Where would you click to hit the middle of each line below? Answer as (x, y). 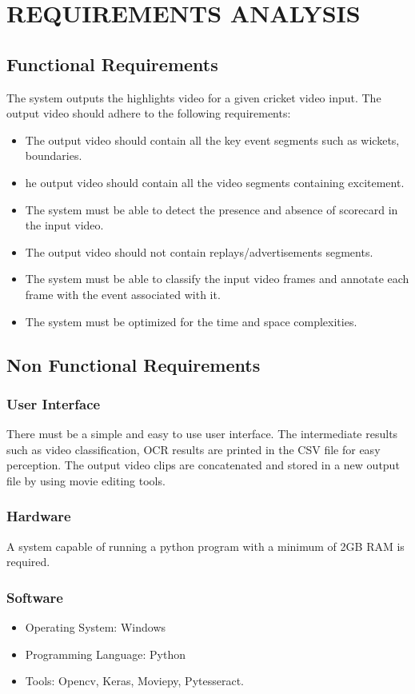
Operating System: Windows (96, 627)
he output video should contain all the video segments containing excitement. (215, 182)
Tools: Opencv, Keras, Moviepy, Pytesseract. (134, 681)
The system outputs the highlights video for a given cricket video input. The (194, 97)
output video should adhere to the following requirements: (149, 113)
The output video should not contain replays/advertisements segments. (199, 251)
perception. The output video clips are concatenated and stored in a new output (203, 465)
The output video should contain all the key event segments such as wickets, (212, 140)
